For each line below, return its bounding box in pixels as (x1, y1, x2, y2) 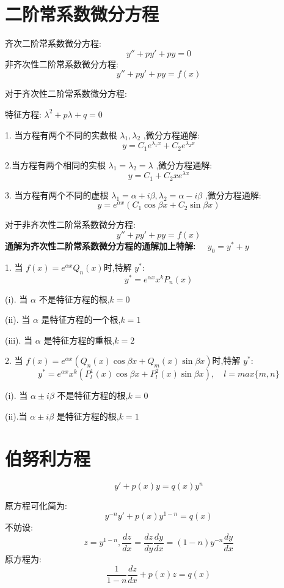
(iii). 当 (5, 333, 33, 346)
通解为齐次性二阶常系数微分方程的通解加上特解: (5, 239, 196, 252)
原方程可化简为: (5, 499, 67, 511)
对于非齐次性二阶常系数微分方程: (5, 218, 136, 231)
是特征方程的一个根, (41, 313, 121, 326)
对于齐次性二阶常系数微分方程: (5, 87, 127, 100)
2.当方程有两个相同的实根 (5, 158, 106, 171)
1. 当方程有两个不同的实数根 (5, 128, 117, 141)
